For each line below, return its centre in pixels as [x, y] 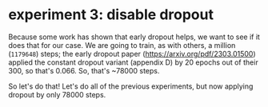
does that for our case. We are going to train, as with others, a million [122, 45]
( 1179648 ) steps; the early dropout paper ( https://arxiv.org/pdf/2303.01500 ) [132, 53]
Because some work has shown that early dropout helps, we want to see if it [134, 37]
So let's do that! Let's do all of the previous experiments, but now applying [131, 86]
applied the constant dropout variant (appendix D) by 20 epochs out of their [133, 62]
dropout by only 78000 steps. [57, 94]
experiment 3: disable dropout [111, 15]
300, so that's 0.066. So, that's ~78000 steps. [84, 70]
